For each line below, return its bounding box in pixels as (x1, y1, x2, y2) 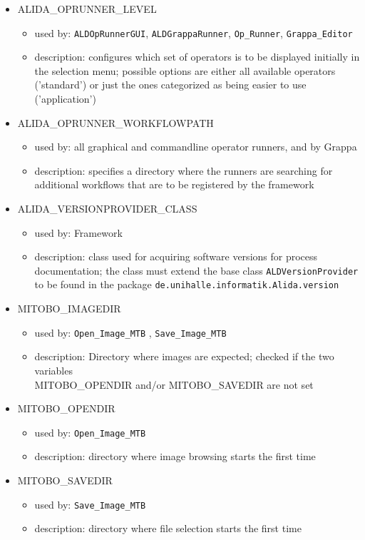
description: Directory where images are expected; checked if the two (34, 349, 334, 364)
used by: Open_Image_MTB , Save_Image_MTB (34, 325, 227, 340)
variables (34, 362, 73, 377)
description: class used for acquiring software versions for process (34, 249, 318, 264)
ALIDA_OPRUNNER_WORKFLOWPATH (17, 115, 214, 130)
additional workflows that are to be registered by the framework (34, 177, 314, 192)
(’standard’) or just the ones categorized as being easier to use (34, 77, 307, 92)
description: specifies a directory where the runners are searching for (34, 163, 333, 178)
